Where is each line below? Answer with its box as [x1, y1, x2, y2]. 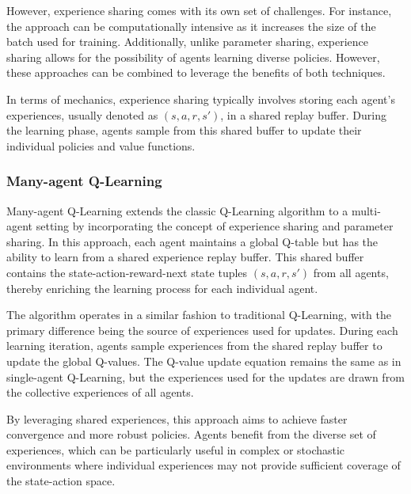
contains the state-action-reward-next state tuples [6, 264, 248, 280]
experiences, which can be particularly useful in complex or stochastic [6, 441, 345, 458]
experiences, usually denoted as [6, 106, 158, 123]
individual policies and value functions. [6, 137, 196, 154]
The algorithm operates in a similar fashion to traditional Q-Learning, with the [6, 306, 391, 323]
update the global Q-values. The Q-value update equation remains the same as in [6, 352, 401, 369]
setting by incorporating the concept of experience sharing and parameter [36, 218, 394, 234]
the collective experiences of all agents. [6, 384, 194, 401]
